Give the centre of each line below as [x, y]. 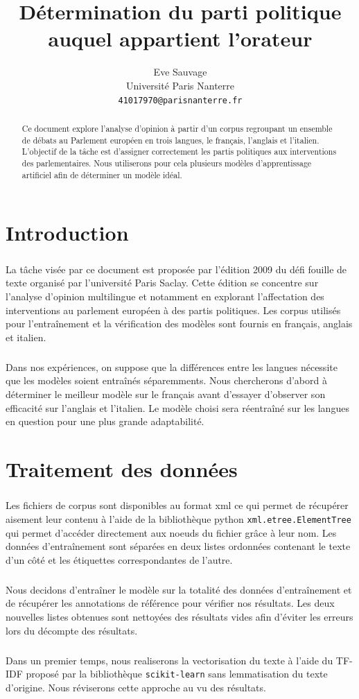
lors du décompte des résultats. [72, 630]
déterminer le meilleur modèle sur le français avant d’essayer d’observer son [166, 394]
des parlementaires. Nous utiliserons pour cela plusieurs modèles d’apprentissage [167, 163]
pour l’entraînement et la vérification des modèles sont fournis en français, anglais [179, 323]
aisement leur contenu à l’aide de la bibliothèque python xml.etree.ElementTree [178, 519]
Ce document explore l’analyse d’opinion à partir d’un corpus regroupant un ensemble [177, 128]
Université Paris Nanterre [180, 85]
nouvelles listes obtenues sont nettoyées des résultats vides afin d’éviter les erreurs [179, 617]
